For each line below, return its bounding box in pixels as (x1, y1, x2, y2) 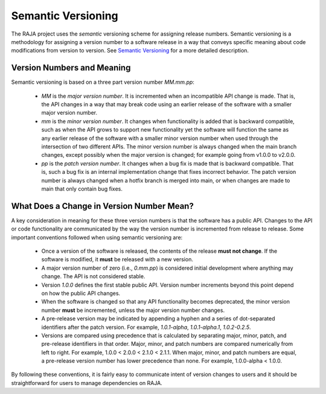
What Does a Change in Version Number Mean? (11, 201, 194, 211)
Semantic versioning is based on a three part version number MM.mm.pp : (11, 78, 194, 86)
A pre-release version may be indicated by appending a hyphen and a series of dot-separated (41, 315, 275, 322)
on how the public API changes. (41, 290, 121, 297)
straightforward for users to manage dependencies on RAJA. (11, 379, 162, 386)
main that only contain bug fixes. (41, 185, 123, 192)
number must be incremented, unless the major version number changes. (41, 307, 225, 314)
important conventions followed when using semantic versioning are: (11, 234, 183, 241)
